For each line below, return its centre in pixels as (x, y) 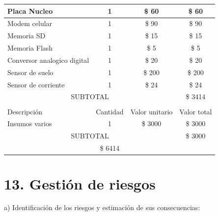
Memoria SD (27, 36)
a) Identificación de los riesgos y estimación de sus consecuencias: (102, 207)
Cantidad (110, 111)
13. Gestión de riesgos (80, 184)
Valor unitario (151, 111)
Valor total (196, 111)
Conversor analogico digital (48, 60)
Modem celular (30, 23)
